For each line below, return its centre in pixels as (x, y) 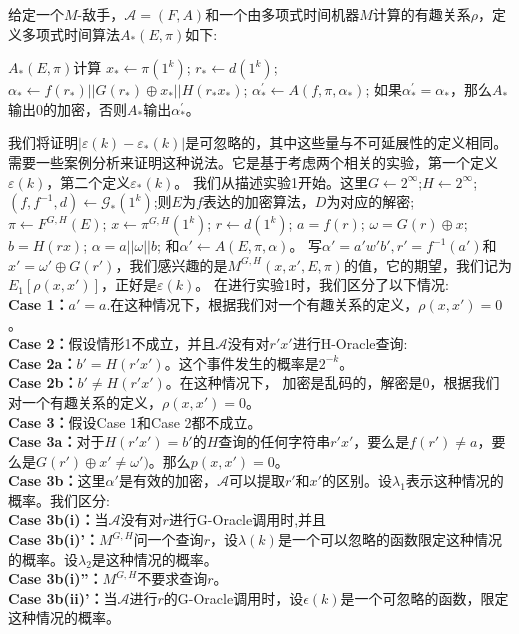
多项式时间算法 (70, 33)
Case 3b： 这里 (57, 480)
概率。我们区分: (59, 499)
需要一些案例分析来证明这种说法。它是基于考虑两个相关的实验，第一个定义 (253, 161)
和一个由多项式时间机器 (282, 14)
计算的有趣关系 (421, 14)
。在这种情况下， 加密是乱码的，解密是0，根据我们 (332, 382)
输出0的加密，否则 (67, 108)
